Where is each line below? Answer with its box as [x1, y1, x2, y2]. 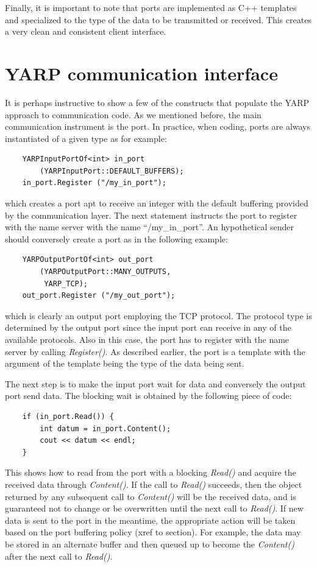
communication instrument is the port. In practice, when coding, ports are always [5, 120, 311, 133]
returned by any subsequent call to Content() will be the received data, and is [5, 490, 296, 502]
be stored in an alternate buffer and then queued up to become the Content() [5, 537, 294, 550]
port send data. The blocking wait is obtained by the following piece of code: [5, 389, 292, 402]
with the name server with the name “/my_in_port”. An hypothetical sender [5, 220, 294, 233]
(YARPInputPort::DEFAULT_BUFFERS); [40, 166, 184, 175]
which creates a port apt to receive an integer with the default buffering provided [5, 197, 308, 210]
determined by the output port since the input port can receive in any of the [5, 321, 291, 334]
